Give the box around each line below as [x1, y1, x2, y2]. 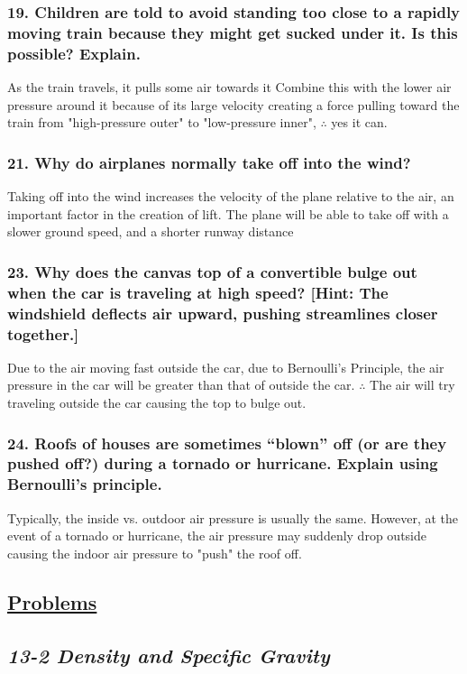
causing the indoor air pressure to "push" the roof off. [7, 543, 302, 562]
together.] [7, 322, 79, 345]
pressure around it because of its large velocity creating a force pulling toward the [7, 95, 460, 114]
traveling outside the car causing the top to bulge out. [7, 393, 307, 412]
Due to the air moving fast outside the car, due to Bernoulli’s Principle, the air [7, 357, 444, 376]
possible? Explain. [7, 42, 141, 64]
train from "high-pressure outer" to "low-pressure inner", [7, 113, 316, 132]
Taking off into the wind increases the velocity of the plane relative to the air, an [7, 187, 454, 206]
